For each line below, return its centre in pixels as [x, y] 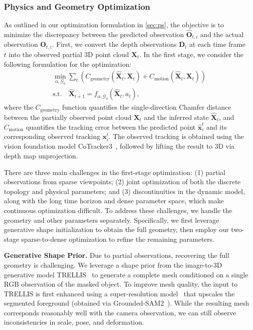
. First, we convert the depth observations [114, 44]
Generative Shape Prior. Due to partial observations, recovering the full [117, 255]
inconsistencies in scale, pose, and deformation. [74, 322]
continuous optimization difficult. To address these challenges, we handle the [118, 210]
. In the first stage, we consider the [191, 54]
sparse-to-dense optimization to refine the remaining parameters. [118, 239]
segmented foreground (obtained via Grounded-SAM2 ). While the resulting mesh [126, 303]
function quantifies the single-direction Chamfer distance [146, 107]
